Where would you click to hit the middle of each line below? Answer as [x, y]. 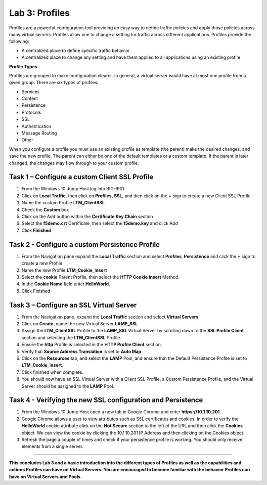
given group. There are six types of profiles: [54, 83]
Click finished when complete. [52, 372]
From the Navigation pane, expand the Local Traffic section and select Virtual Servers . [111, 317]
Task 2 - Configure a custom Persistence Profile [85, 244]
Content [30, 98]
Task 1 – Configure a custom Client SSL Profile [81, 177]
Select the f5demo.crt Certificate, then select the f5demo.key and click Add [100, 223]
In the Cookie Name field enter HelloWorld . [66, 284]
